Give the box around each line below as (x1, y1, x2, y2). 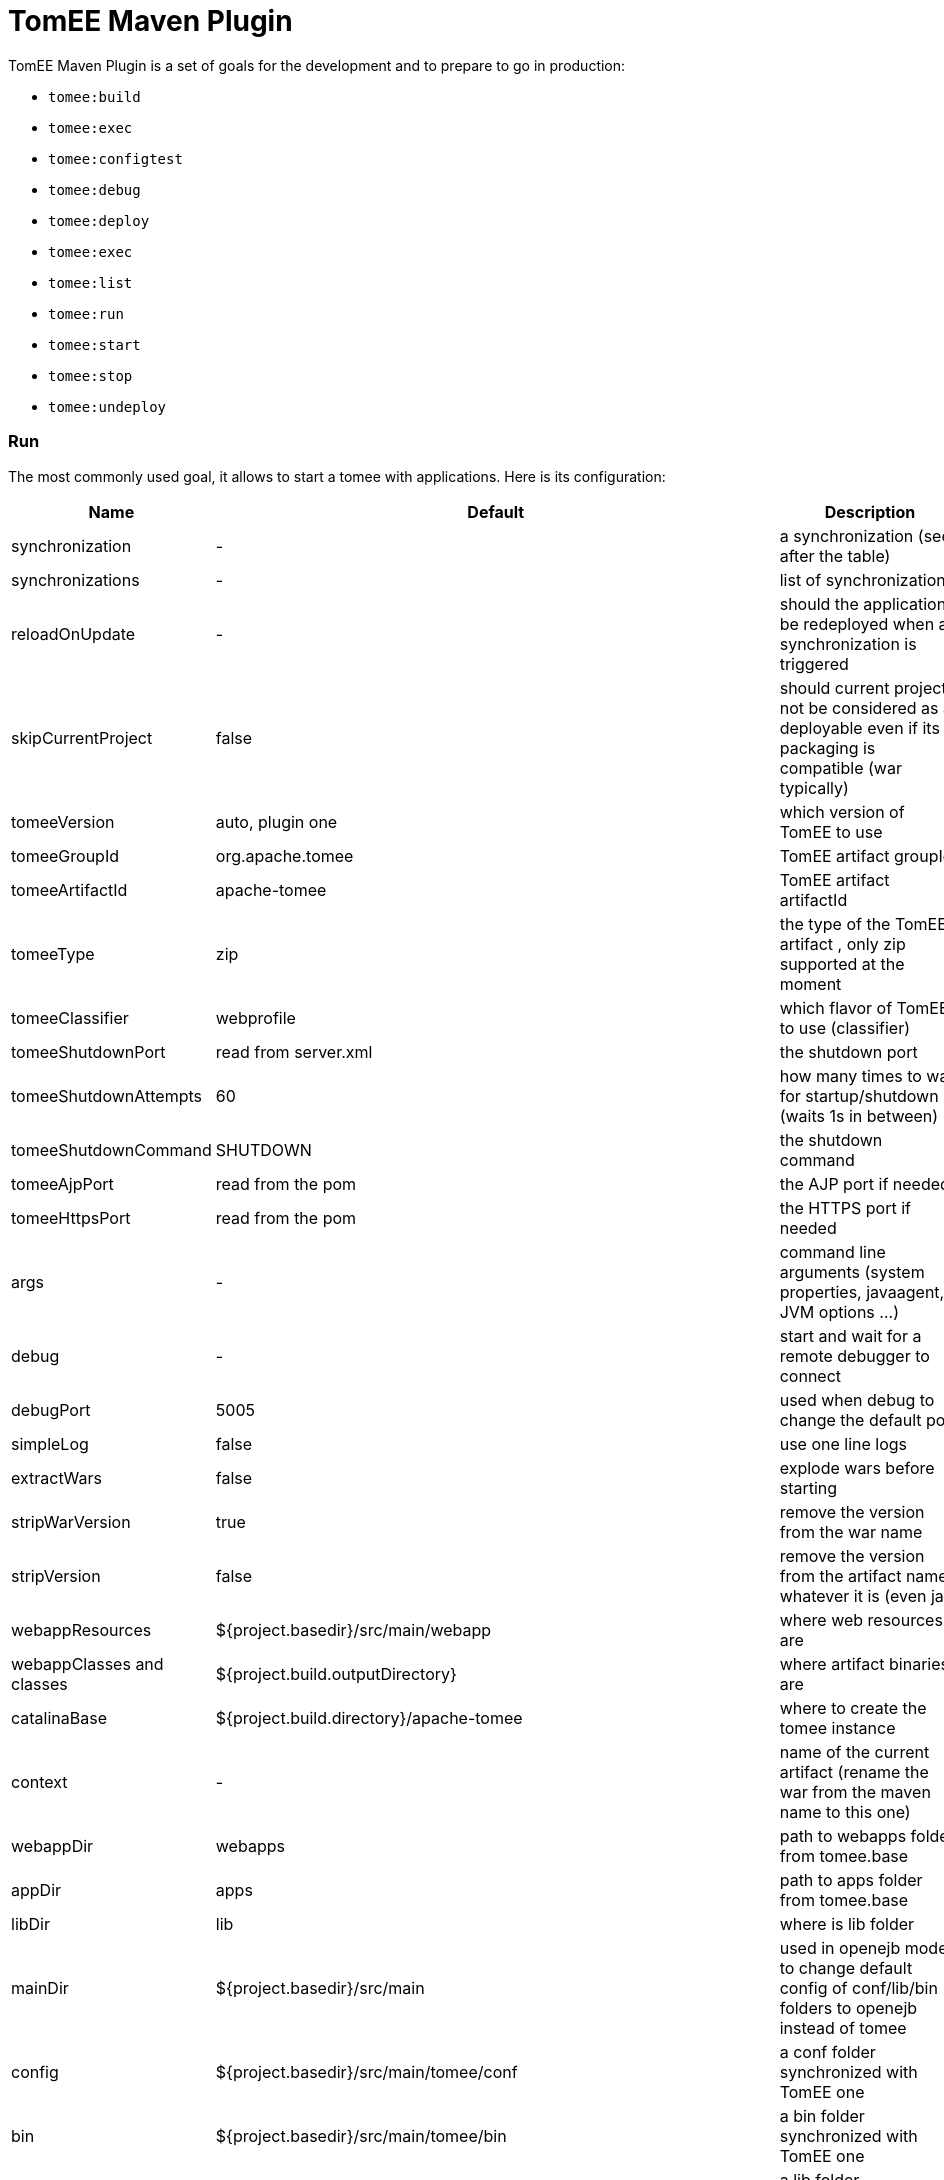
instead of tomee (779, 2017, 907, 2038)
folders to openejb (779, 1997, 918, 2018)
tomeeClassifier (11, 1007, 129, 1028)
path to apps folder (779, 1869, 923, 1890)
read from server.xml (215, 1041, 373, 1062)
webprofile (215, 1007, 296, 1028)
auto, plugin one (215, 811, 338, 832)
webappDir (11, 1835, 94, 1856)
